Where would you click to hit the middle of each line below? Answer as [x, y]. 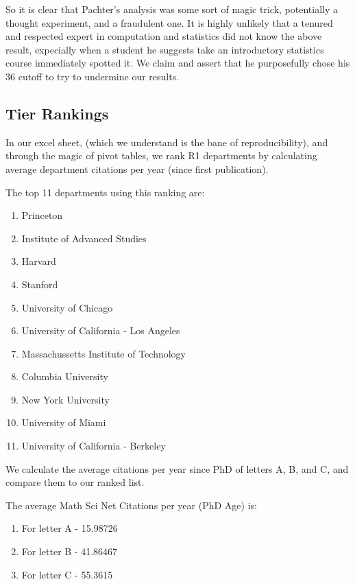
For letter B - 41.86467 [70, 551]
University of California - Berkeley [94, 446]
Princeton [42, 215]
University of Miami [64, 422]
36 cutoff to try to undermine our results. [93, 76]
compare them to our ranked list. [75, 482]
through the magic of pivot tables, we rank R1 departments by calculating [161, 155]
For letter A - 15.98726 [70, 528]
